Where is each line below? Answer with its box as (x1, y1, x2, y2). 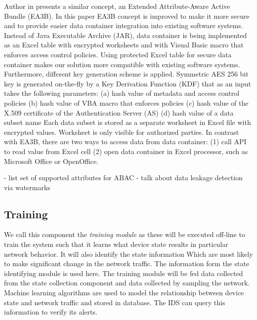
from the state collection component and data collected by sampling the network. (4, 278, 250, 288)
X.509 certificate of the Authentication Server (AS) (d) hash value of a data (4, 107, 234, 118)
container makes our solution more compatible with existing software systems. (4, 59, 240, 69)
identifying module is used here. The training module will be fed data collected (4, 268, 243, 278)
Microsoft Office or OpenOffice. (4, 156, 99, 166)
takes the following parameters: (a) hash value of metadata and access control (4, 88, 240, 98)
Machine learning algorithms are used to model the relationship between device (4, 287, 244, 298)
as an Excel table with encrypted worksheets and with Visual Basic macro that (4, 40, 244, 50)
